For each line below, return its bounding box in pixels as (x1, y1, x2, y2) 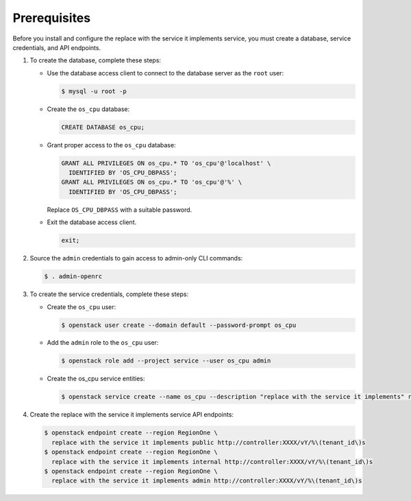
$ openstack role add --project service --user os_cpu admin (61, 357, 271, 365)
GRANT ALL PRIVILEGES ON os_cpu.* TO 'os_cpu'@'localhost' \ (61, 159, 271, 167)
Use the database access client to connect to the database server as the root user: (47, 69, 284, 77)
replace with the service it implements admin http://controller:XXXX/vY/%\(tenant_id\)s (51, 477, 362, 485)
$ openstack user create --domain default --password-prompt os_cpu (61, 321, 297, 329)
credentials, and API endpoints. (12, 43, 101, 51)
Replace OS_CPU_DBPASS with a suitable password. (47, 206, 192, 214)
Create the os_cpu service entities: (47, 374, 145, 383)
